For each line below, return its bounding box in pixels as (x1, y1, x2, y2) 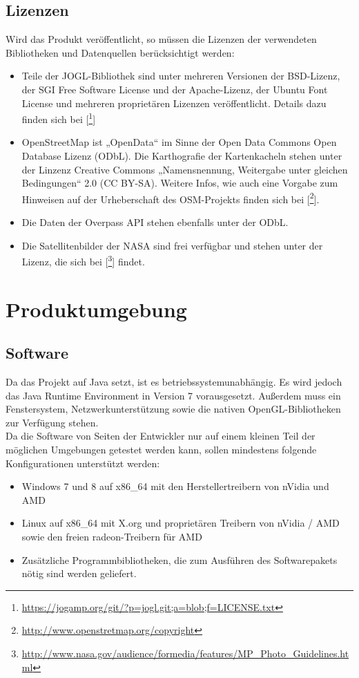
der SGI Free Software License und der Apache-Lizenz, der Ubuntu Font (21, 82, 328, 96)
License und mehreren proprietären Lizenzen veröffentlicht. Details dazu (21, 95, 327, 110)
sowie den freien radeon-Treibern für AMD (21, 529, 202, 543)
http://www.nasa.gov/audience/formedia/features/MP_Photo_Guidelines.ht (21, 646, 349, 660)
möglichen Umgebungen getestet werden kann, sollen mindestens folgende (6, 442, 317, 457)
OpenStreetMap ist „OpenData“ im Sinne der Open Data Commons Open (21, 135, 337, 149)
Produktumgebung (6, 294, 187, 323)
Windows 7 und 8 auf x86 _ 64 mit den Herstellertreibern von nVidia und (21, 479, 329, 493)
